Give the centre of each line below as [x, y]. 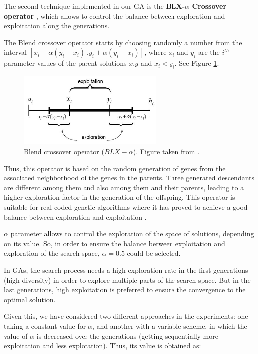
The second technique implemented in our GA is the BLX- [95, 6]
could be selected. [154, 253]
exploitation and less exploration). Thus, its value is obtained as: [103, 345]
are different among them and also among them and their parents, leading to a [124, 187]
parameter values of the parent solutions [65, 63]
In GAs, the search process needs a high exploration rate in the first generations [126, 269]
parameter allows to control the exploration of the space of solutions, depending [132, 234]
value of [16, 335]
